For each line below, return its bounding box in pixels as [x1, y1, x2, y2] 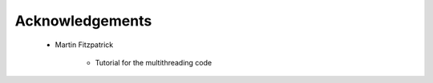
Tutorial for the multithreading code [95, 57, 212, 67]
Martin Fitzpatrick [55, 40, 114, 49]
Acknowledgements [14, 12, 152, 30]
